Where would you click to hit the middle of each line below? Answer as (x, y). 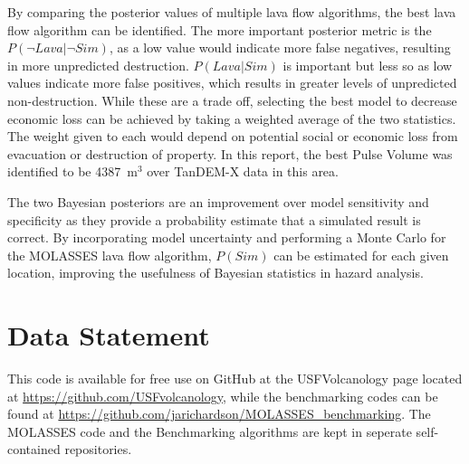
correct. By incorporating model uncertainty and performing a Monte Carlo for (227, 237)
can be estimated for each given (361, 255)
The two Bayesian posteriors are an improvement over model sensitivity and (218, 201)
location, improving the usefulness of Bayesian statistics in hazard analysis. (215, 273)
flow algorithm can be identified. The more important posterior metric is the (220, 29)
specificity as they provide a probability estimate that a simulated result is (214, 219)
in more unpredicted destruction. (98, 65)
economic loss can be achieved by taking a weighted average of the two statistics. (232, 118)
